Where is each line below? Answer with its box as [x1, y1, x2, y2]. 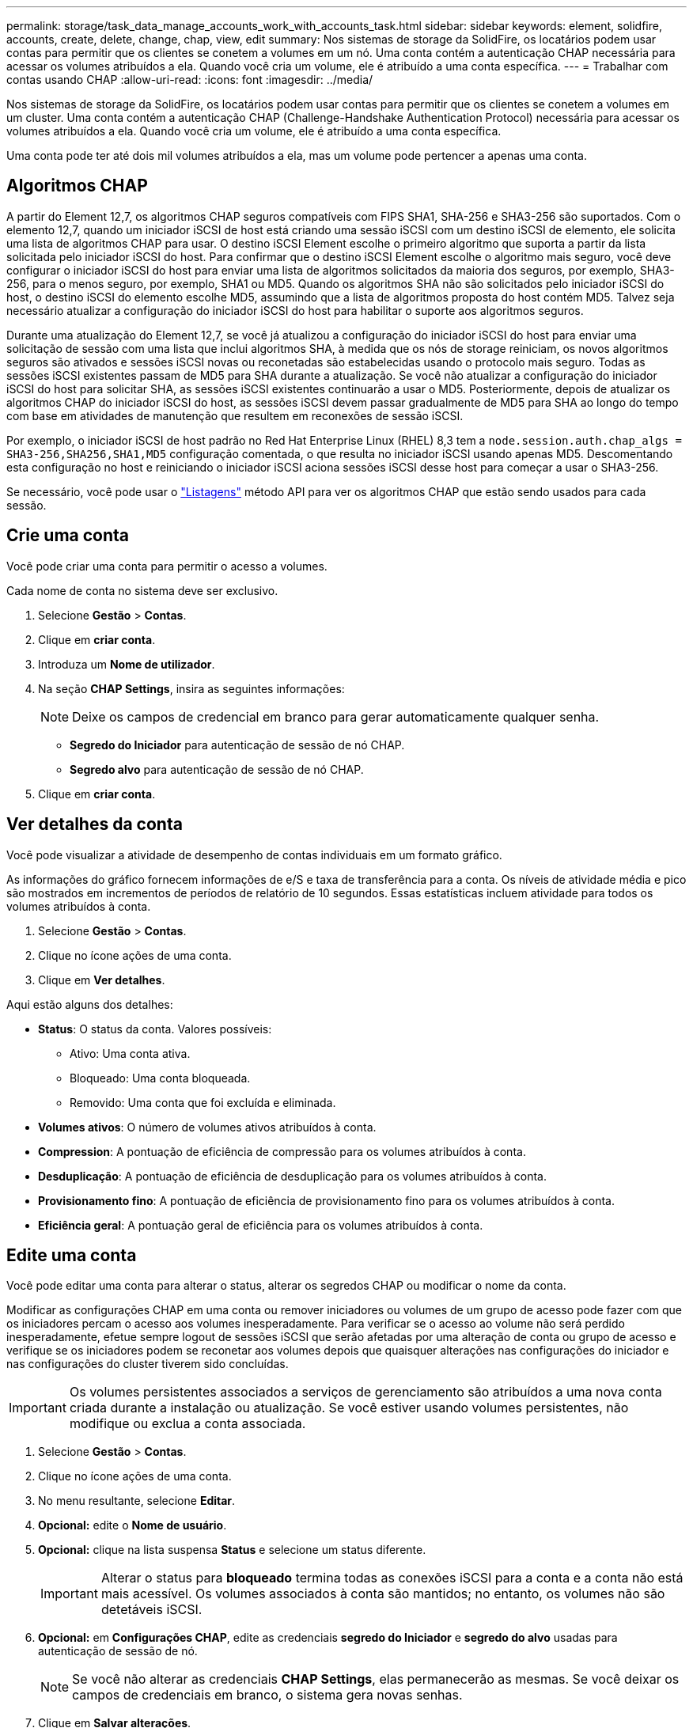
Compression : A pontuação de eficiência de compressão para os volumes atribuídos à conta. [38, 1144, 526, 1158]
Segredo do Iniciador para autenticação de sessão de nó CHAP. [70, 737, 405, 752]
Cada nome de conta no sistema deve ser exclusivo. [6, 583, 278, 597]
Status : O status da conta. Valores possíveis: [38, 1021, 272, 1036]
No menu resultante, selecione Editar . [38, 1494, 236, 1508]
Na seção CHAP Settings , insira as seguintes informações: [38, 681, 345, 695]
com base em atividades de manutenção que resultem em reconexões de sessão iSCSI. [6, 408, 464, 423]
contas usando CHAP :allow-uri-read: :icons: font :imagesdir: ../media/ [6, 73, 373, 86]
